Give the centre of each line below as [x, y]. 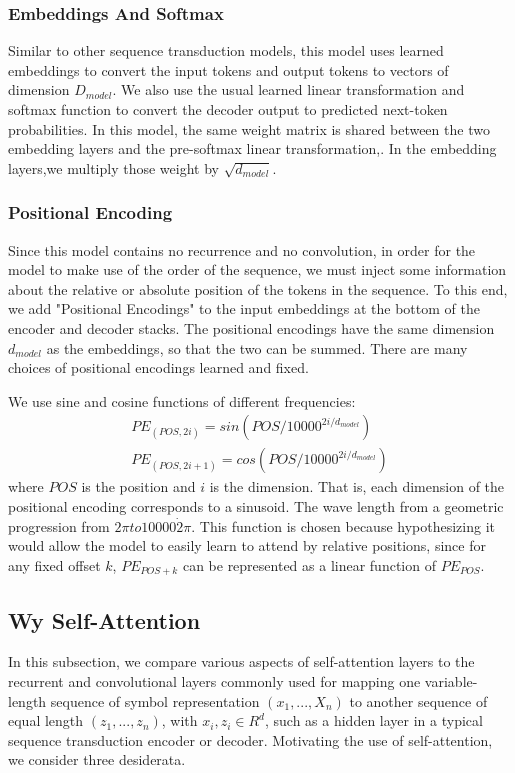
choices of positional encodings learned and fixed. [158, 367]
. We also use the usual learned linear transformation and [288, 89]
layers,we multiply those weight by [113, 167]
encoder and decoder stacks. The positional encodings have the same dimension [251, 327]
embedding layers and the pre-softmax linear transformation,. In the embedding [252, 148]
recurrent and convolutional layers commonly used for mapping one [214, 681]
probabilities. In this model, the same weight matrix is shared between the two [249, 128]
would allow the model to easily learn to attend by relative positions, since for [247, 545]
